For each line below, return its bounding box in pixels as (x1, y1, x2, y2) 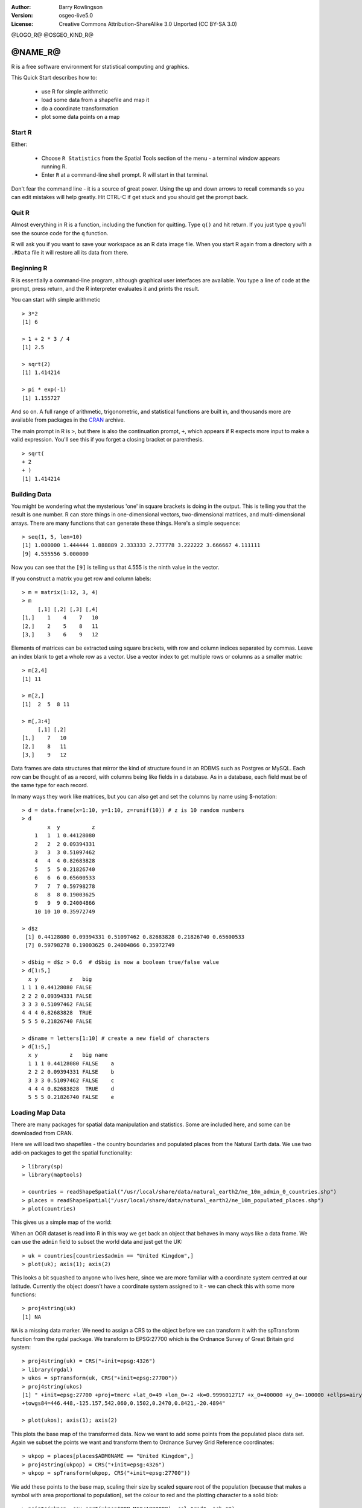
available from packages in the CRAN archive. (11, 416, 125, 423)
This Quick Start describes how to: (11, 74, 98, 81)
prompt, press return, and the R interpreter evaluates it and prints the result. (11, 285, 200, 292)
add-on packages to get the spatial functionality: (11, 1149, 133, 1156)
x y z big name (28, 1051, 108, 1059)
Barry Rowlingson (59, 4, 103, 10)
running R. (41, 163, 68, 170)
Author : (11, 4, 31, 10)
